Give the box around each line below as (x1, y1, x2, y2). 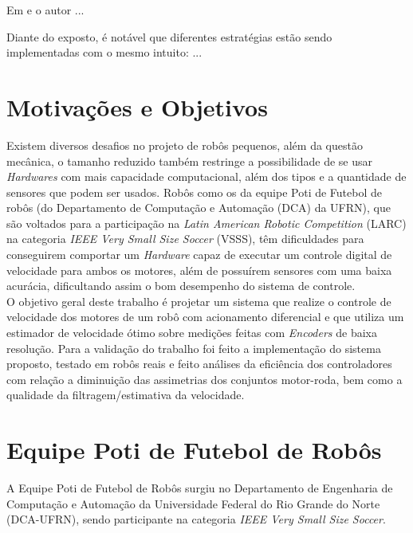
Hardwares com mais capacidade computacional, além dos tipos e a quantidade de (6, 168, 407, 185)
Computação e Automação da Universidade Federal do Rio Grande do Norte (6, 495, 380, 511)
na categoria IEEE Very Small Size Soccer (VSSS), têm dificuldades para (6, 230, 364, 247)
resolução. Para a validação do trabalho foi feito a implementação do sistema (6, 339, 381, 356)
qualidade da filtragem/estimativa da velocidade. (6, 386, 245, 403)
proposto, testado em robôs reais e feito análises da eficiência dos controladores (6, 355, 392, 372)
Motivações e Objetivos (6, 90, 268, 123)
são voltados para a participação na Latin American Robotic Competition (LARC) (6, 214, 407, 231)
